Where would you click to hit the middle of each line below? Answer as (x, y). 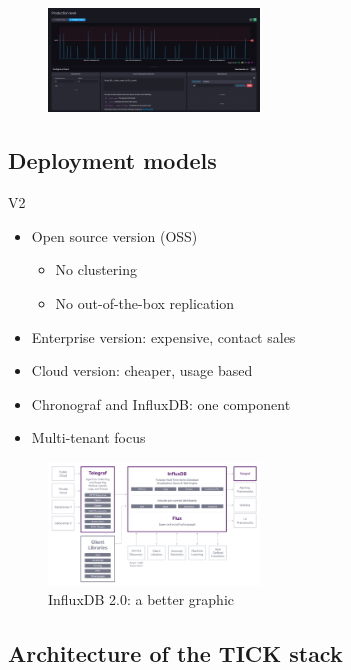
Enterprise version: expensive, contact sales (163, 336)
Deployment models (112, 160)
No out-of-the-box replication (145, 302)
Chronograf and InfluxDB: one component (161, 403)
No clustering (96, 269)
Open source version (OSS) (114, 235)
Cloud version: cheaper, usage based (142, 370)
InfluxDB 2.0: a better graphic (141, 599)
